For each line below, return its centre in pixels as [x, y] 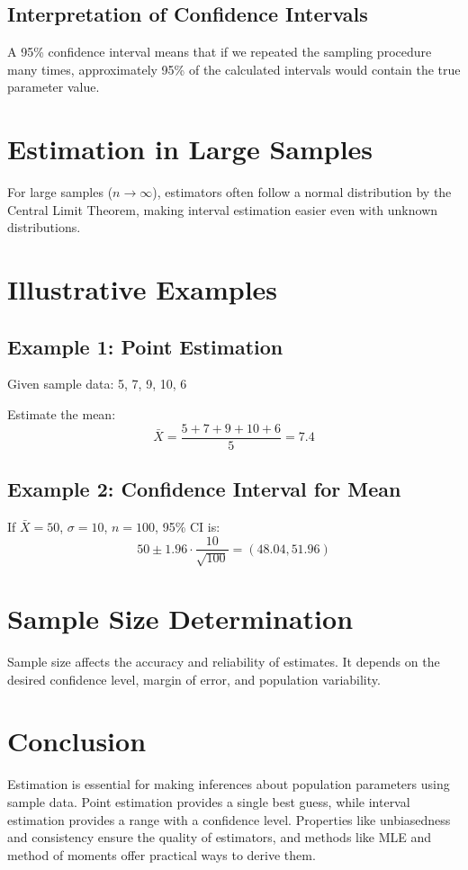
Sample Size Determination [180, 619]
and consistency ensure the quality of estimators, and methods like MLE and [220, 837]
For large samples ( [60, 192]
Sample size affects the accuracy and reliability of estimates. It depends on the [224, 662]
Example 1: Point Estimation [145, 346]
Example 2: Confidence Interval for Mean [204, 489]
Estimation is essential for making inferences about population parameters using [229, 784]
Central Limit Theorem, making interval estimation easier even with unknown [223, 209]
